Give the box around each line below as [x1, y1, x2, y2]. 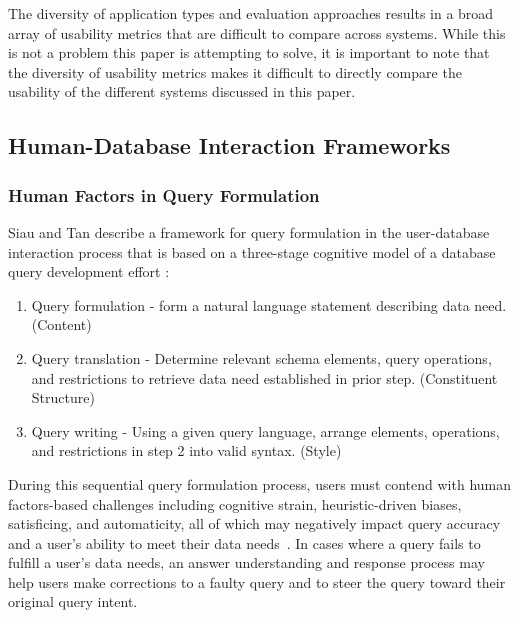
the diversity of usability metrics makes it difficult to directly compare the [8, 61, 462, 82]
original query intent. [8, 591, 138, 612]
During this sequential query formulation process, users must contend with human [8, 473, 512, 494]
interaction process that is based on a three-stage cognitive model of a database [8, 241, 496, 262]
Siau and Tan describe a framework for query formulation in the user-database [8, 221, 490, 242]
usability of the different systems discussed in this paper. [8, 81, 356, 102]
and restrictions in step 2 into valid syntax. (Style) [31, 440, 342, 461]
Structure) [31, 387, 95, 408]
